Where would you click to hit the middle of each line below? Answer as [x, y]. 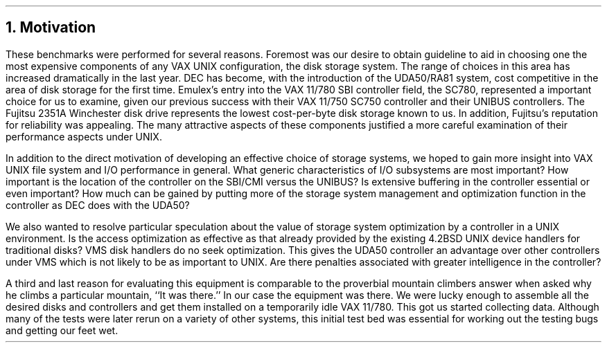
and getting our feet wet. [62, 330]
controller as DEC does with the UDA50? [98, 205]
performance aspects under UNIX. [84, 136]
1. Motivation [51, 28]
